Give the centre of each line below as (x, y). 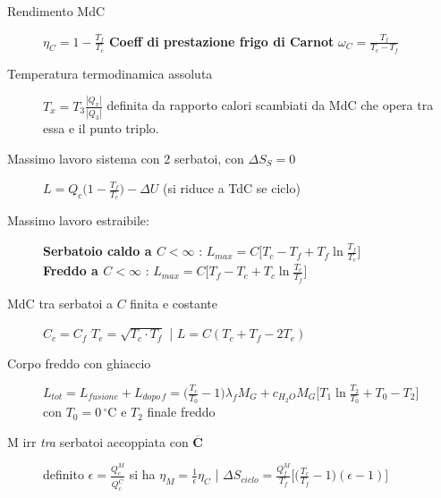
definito (64, 474)
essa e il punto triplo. (101, 128)
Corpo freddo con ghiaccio (79, 363)
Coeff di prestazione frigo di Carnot (221, 41)
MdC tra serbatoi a (60, 303)
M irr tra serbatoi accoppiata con (98, 441)
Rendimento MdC (56, 11)
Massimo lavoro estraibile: (78, 220)
